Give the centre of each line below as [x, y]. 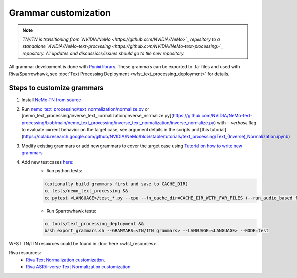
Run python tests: [64, 170]
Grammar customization [60, 13]
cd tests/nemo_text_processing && [86, 191]
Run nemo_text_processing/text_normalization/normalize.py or [85, 109]
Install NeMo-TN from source [51, 100]
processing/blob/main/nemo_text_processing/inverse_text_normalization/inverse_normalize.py [118, 123]
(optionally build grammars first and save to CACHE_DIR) [116, 184]
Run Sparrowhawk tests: [71, 211]
